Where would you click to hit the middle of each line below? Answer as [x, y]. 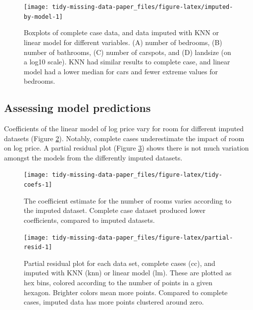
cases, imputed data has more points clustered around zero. [114, 302]
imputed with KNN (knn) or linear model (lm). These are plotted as [128, 273]
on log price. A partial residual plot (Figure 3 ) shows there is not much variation [126, 148]
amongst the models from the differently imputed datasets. [93, 157]
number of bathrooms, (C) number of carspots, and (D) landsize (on [127, 52]
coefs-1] [38, 185]
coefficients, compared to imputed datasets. [89, 220]
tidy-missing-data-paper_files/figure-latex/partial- [143, 237]
